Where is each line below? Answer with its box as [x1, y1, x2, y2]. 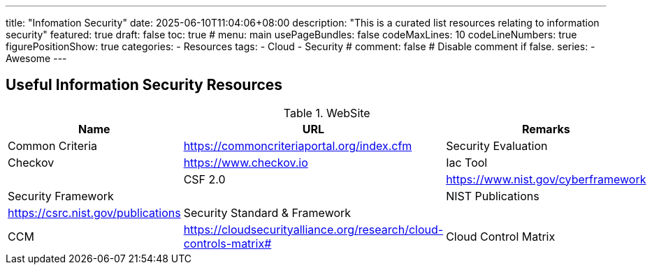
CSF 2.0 [183, 172, 226, 186]
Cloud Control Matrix [446, 229, 556, 243]
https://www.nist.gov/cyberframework [446, 172, 646, 186]
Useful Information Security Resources [6, 76, 283, 94]
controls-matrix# [183, 236, 272, 250]
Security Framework [8, 188, 114, 203]
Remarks [521, 121, 570, 136]
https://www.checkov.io [183, 155, 308, 170]
